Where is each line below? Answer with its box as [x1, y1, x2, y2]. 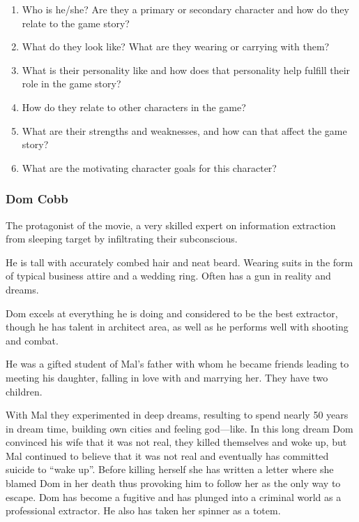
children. [6, 384, 43, 398]
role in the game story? [22, 76, 121, 91]
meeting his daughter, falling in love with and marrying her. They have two [6, 370, 328, 384]
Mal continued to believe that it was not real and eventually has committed [6, 448, 329, 463]
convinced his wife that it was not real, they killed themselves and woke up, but [6, 435, 347, 449]
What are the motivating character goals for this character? [22, 160, 277, 175]
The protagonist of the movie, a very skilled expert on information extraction [6, 217, 336, 232]
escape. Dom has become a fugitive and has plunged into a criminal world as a [6, 489, 342, 504]
